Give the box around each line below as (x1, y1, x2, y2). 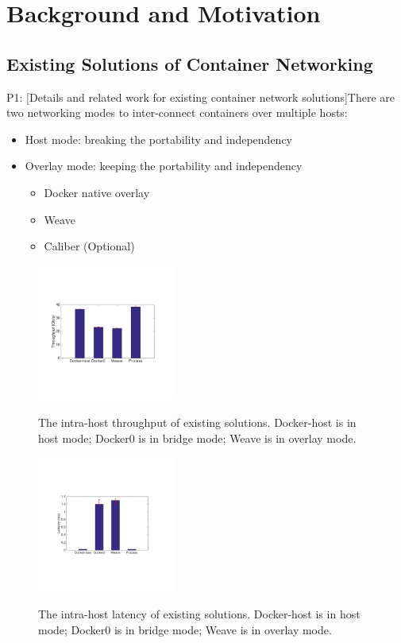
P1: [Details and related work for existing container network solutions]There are (6, 88, 395, 105)
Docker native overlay (44, 184, 150, 200)
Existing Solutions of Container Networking (6, 51, 373, 76)
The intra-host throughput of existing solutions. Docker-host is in (38, 413, 357, 430)
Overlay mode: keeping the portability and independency (25, 157, 303, 174)
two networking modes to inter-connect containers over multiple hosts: (6, 104, 348, 121)
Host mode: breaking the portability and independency (25, 130, 293, 147)
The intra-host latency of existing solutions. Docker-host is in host (38, 606, 361, 622)
